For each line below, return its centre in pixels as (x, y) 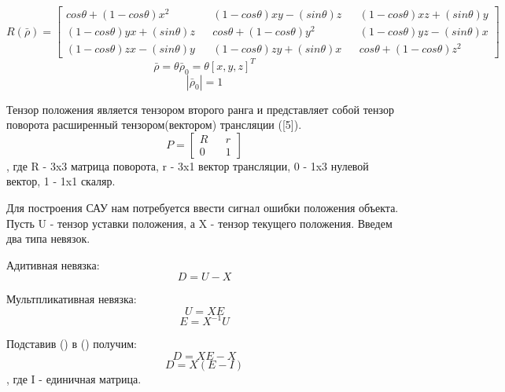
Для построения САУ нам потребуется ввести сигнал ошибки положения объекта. (203, 208)
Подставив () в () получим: (72, 344)
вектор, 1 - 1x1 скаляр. (61, 181)
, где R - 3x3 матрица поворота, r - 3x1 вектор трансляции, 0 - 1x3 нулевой (188, 165)
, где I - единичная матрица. (74, 379)
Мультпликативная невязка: (72, 299)
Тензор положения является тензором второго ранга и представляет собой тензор (200, 109)
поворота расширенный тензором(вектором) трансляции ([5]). (154, 125)
